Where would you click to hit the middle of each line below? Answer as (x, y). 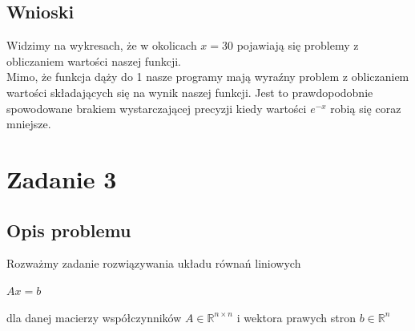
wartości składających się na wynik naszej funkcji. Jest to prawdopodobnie (190, 92)
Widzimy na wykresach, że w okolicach (102, 45)
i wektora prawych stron (296, 317)
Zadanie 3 (62, 178)
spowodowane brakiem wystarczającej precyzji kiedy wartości (157, 108)
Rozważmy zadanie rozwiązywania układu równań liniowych (154, 263)
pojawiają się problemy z (298, 45)
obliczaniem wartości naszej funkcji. (94, 61)
